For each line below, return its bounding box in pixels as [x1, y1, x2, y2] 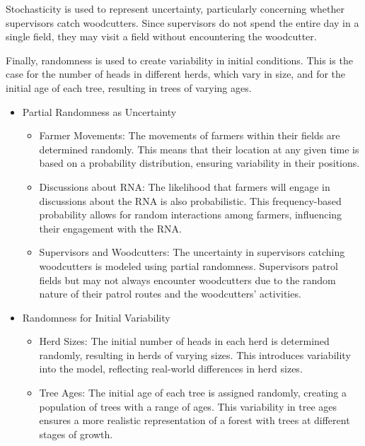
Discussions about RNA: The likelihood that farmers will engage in [39, 179, 330, 194]
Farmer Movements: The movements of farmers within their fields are [39, 128, 340, 143]
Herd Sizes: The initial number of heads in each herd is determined [39, 334, 330, 348]
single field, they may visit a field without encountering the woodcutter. [6, 29, 317, 44]
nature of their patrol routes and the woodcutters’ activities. [39, 286, 301, 301]
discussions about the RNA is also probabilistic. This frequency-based [39, 193, 342, 208]
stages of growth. [39, 426, 113, 441]
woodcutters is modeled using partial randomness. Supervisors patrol [39, 258, 338, 273]
